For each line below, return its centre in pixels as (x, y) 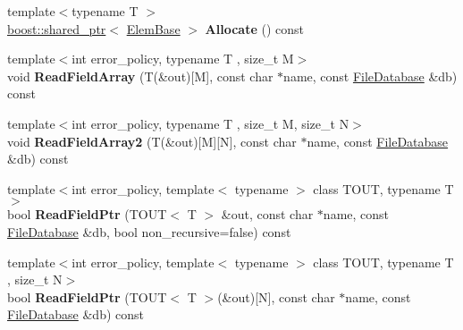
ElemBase (153, 28)
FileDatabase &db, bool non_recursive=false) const (149, 231)
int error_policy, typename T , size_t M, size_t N (210, 123)
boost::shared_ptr (57, 28)
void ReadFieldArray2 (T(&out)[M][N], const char (152, 141)
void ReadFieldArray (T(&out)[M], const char (140, 76)
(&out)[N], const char (276, 296)
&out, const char (267, 214)
